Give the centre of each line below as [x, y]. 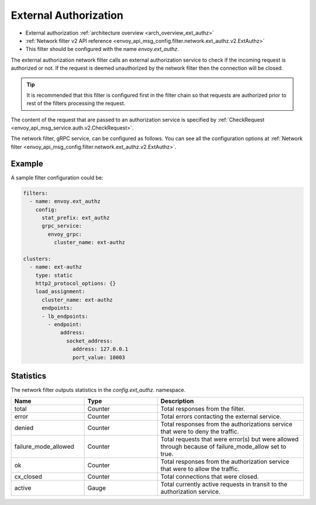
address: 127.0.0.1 [100, 349]
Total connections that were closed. [210, 477]
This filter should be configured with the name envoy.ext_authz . [102, 49]
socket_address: [90, 341]
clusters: [37, 259]
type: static [54, 275]
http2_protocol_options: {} [76, 284]
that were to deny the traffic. [200, 432]
